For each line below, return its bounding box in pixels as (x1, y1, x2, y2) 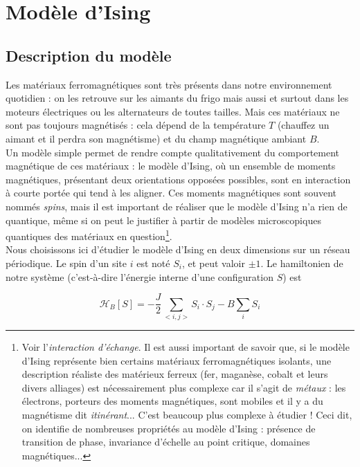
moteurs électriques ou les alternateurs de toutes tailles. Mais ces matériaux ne (6, 104, 340, 118)
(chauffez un (277, 118, 330, 132)
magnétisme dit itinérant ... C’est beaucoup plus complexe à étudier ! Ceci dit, (21, 407, 352, 421)
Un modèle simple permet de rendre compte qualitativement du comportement (6, 145, 340, 159)
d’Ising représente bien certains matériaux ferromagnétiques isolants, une (21, 353, 332, 367)
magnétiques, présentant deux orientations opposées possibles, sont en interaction (6, 172, 351, 186)
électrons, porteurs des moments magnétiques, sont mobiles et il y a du (21, 394, 323, 408)
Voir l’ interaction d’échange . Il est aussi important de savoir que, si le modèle (21, 339, 350, 354)
